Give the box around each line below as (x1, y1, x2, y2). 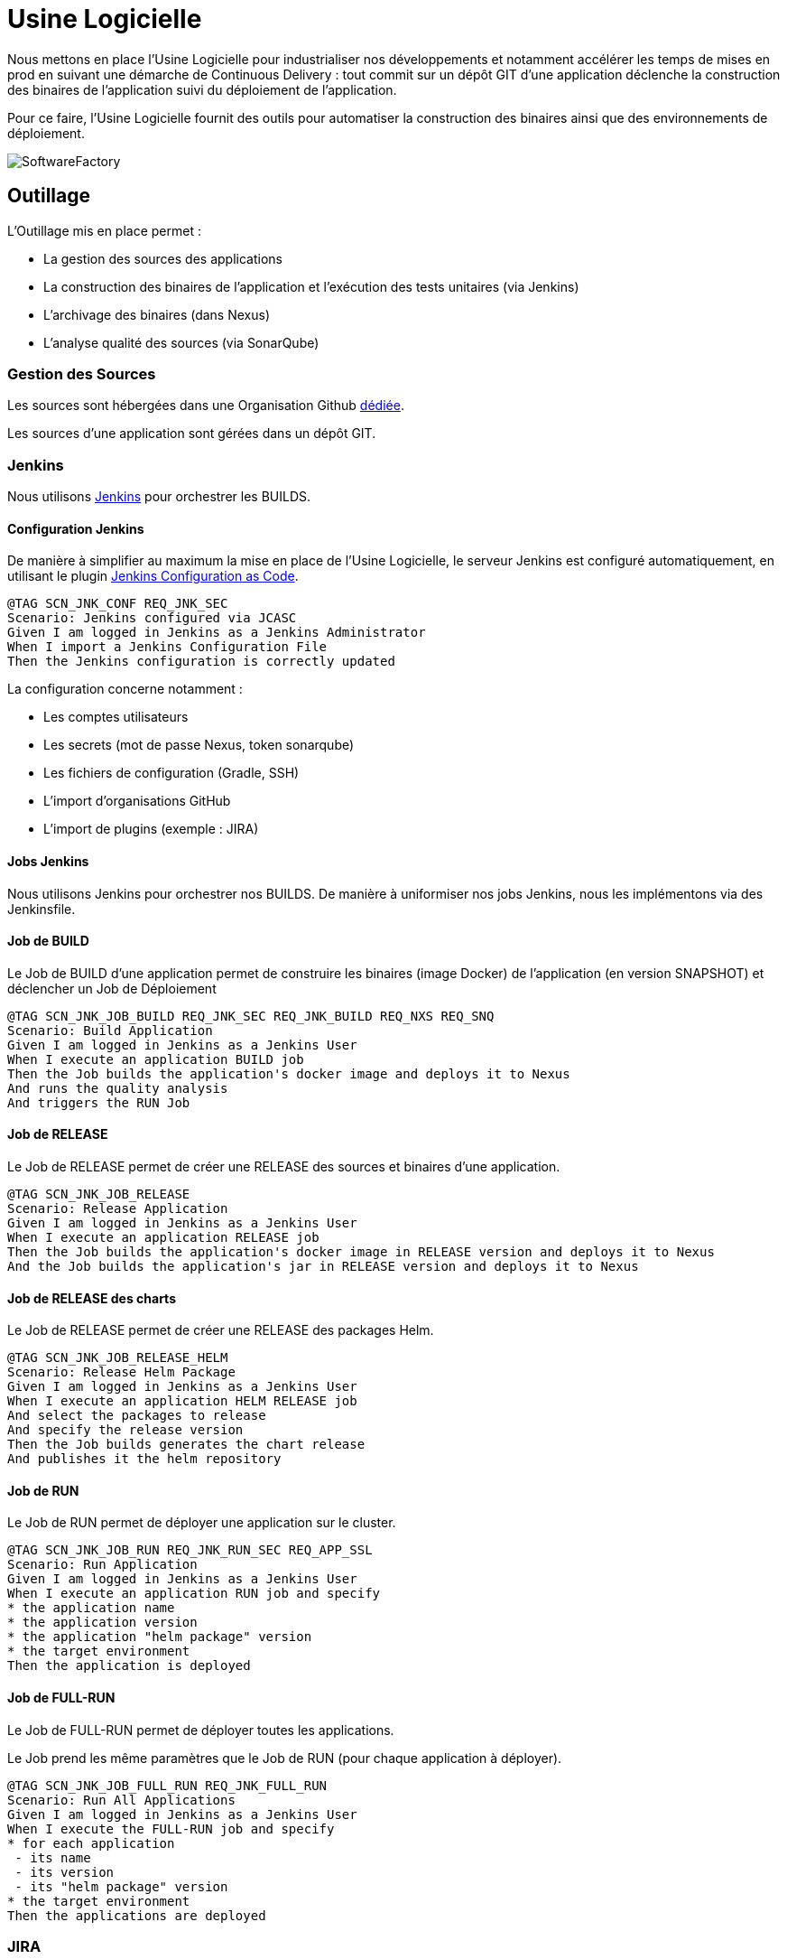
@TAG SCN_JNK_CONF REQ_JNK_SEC (7, 596, 228, 611)
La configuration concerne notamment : (7, 681, 243, 697)
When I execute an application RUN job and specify (7, 1586, 381, 1601)
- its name (14, 1850, 91, 1865)
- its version (14, 1864, 115, 1880)
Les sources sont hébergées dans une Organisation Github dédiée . (7, 397, 404, 414)
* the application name (7, 1600, 175, 1616)
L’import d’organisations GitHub (43, 793, 231, 809)
